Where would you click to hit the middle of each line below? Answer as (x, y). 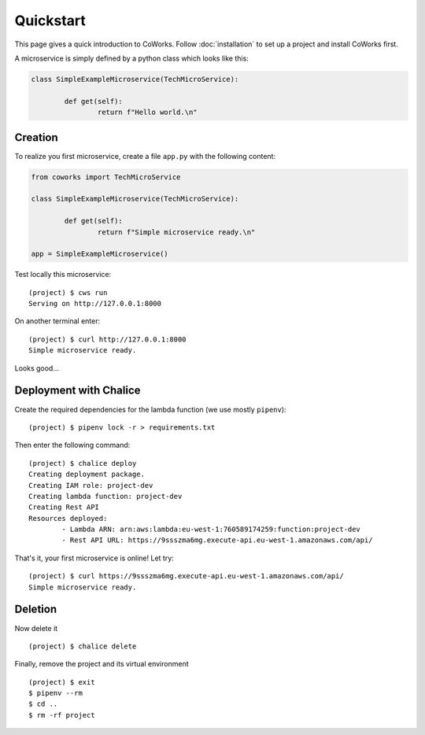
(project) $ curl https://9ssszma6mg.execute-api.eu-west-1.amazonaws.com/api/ (186, 576)
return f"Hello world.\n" (147, 113)
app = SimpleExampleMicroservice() (100, 254)
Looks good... (37, 368)
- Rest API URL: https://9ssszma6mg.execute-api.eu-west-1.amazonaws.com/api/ (217, 540)
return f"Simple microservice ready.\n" (176, 232)
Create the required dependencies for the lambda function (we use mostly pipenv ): (150, 409)
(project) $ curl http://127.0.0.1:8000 (107, 339)
